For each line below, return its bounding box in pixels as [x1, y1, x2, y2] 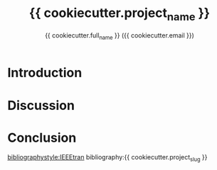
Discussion [7, 97, 75, 113]
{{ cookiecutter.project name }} [28, 5, 211, 23]
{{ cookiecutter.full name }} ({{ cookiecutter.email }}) [45, 30, 194, 41]
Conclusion [7, 130, 77, 146]
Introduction [7, 65, 83, 81]
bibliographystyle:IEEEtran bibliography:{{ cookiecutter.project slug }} [7, 153, 208, 164]
